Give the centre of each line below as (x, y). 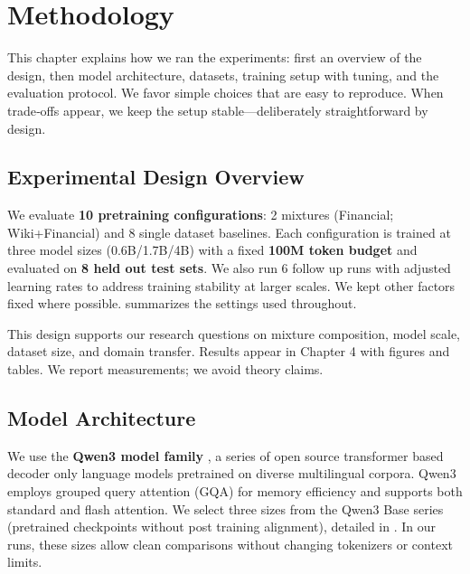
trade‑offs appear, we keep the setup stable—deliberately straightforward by (218, 110)
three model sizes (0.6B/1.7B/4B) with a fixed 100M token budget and (212, 250)
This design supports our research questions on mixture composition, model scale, (234, 333)
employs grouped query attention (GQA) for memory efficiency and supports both (235, 491)
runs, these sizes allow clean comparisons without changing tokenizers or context (230, 544)
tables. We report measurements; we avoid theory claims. (165, 369)
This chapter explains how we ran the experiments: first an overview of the (215, 57)
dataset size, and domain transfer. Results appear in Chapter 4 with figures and (229, 351)
